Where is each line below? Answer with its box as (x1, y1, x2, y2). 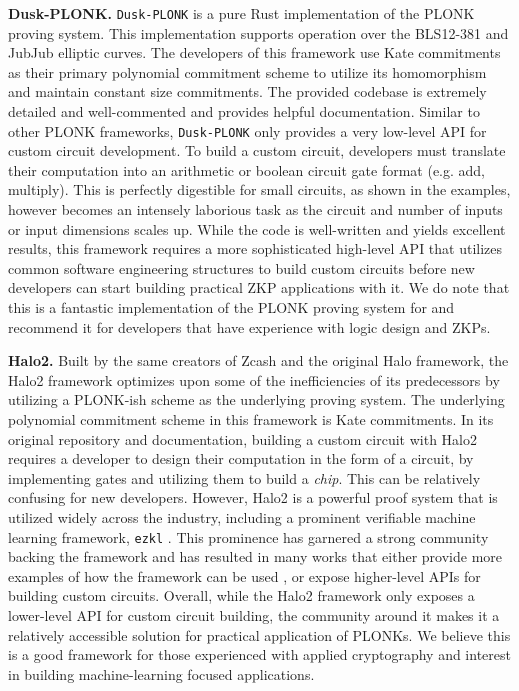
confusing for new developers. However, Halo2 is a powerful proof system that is (8, 487, 498, 508)
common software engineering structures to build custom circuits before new (8, 257, 475, 278)
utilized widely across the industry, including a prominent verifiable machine (8, 506, 476, 527)
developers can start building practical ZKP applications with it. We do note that (8, 277, 510, 298)
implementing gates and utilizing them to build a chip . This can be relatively (8, 467, 481, 488)
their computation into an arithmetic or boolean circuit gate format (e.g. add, (8, 159, 486, 180)
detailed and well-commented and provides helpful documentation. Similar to (8, 101, 480, 122)
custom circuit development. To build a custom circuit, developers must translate (8, 140, 506, 161)
